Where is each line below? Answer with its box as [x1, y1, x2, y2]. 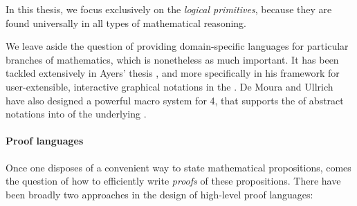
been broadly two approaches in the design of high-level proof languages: [6, 187, 313, 201]
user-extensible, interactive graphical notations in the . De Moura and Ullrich [6, 79, 333, 93]
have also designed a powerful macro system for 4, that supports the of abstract [6, 93, 344, 107]
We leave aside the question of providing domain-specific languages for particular [6, 39, 349, 53]
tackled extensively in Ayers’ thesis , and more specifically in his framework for [6, 66, 340, 80]
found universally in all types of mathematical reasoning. [6, 15, 247, 30]
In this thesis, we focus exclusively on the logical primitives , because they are [6, 2, 332, 16]
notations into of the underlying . [6, 106, 147, 121]
